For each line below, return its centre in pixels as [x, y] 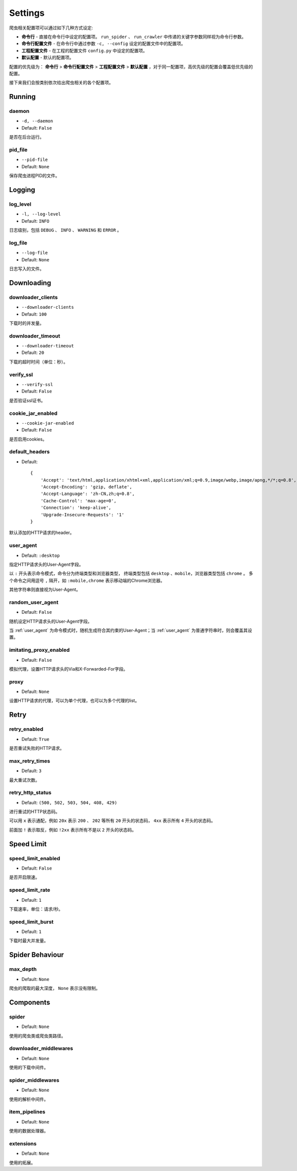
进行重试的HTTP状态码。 [35, 812]
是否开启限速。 [24, 877]
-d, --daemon [37, 121]
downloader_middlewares [41, 1048]
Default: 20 [33, 353]
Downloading [30, 283]
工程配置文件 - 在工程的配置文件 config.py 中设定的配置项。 [85, 50]
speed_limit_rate [30, 890]
